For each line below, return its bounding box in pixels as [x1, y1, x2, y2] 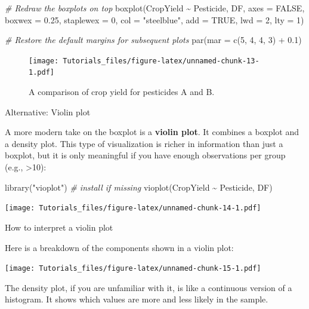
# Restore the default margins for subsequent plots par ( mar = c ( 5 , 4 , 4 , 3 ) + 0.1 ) [5, 33, 302, 46]
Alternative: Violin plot [5, 105, 91, 118]
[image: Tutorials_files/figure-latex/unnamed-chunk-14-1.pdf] [5, 204, 261, 213]
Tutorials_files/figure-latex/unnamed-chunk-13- [63, 56, 259, 65]
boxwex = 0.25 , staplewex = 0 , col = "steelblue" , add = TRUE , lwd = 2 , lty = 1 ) [5, 13, 304, 26]
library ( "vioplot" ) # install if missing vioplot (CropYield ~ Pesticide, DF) [5, 180, 273, 193]
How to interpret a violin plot [5, 221, 113, 233]
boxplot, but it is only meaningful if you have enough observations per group [5, 149, 286, 161]
